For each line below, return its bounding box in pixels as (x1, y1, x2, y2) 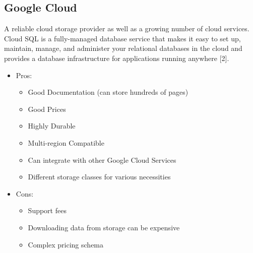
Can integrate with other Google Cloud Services (28, 154, 176, 165)
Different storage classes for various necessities (28, 171, 171, 182)
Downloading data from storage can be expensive (28, 222, 180, 232)
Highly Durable (28, 120, 76, 131)
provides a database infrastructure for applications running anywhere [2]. (4, 52, 229, 63)
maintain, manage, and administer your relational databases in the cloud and (4, 43, 242, 53)
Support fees (28, 205, 67, 216)
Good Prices (28, 103, 66, 114)
